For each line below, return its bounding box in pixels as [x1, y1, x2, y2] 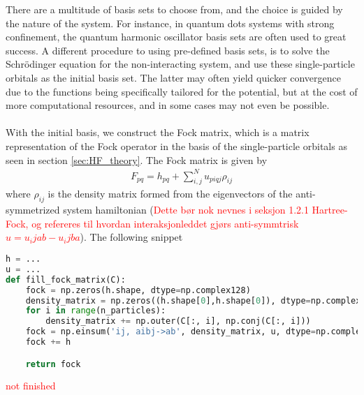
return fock [25, 359, 81, 369]
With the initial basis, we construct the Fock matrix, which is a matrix [6, 125, 310, 140]
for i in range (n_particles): [25, 306, 166, 316]
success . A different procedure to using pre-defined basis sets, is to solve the [6, 43, 330, 57]
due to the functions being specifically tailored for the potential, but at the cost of [6, 84, 358, 98]
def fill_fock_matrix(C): [6, 274, 126, 285]
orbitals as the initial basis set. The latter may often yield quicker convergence [6, 70, 342, 84]
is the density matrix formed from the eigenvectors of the [48, 186, 293, 201]
